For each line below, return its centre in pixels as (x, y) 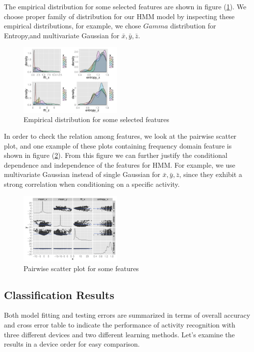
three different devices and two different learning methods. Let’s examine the (119, 334)
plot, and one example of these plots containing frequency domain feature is (118, 145)
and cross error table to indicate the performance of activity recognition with (120, 324)
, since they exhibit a (211, 174)
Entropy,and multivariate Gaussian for (62, 35)
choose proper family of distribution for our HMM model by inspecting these (119, 16)
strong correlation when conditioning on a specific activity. (92, 184)
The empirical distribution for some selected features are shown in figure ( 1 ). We (125, 6)
